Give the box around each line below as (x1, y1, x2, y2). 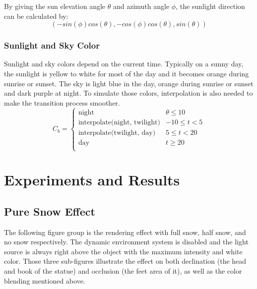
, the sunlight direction (176, 1, 245, 11)
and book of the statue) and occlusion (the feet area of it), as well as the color (4, 265, 242, 276)
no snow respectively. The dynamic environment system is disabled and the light (4, 236, 249, 247)
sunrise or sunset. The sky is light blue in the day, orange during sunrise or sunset (4, 78, 254, 88)
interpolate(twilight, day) (78, 129, 156, 136)
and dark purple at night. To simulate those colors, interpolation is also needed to (4, 88, 253, 98)
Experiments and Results (4, 170, 180, 190)
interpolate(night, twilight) (78, 118, 160, 126)
